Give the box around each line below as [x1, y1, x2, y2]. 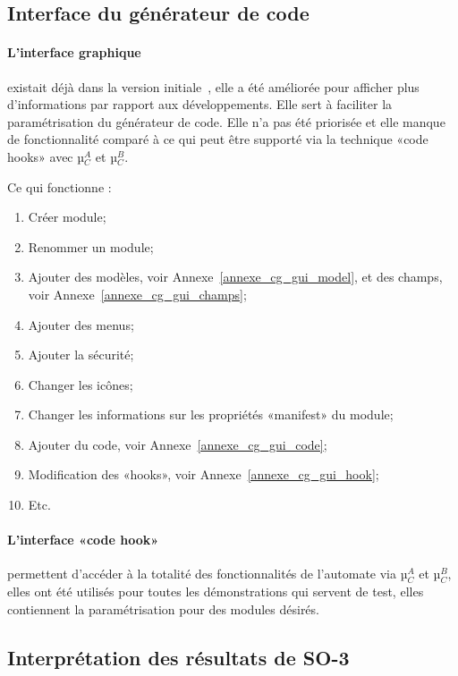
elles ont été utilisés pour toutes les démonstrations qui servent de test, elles [7, 582, 424, 601]
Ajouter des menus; [28, 315, 134, 334]
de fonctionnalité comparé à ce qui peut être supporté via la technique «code [7, 130, 428, 148]
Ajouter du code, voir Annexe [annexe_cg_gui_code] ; [28, 435, 327, 453]
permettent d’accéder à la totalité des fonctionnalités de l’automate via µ [7, 564, 408, 583]
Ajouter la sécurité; [28, 345, 134, 364]
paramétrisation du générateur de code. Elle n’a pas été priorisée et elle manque [7, 112, 445, 131]
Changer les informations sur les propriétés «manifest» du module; [28, 405, 394, 424]
